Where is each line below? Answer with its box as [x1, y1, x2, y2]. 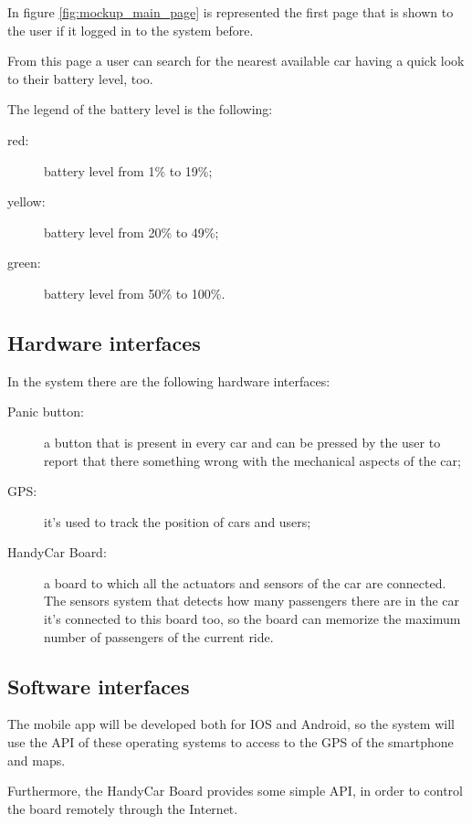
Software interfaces [7, 671, 190, 700]
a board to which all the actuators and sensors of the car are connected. [44, 573, 446, 592]
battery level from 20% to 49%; [44, 222, 219, 241]
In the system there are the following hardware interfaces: [7, 371, 330, 390]
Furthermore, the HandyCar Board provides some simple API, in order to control [7, 781, 463, 800]
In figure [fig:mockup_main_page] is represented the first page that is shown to [7, 3, 454, 21]
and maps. [7, 750, 66, 769]
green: [7, 253, 41, 272]
